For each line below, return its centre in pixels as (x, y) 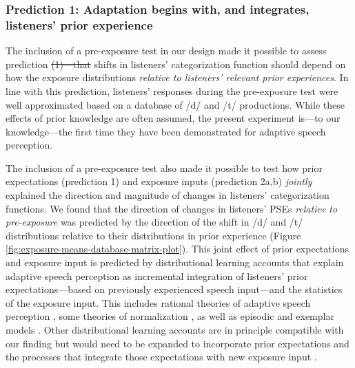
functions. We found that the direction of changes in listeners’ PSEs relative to (172, 208)
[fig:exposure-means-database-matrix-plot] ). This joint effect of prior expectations (177, 249)
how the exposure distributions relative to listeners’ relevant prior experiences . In (177, 77)
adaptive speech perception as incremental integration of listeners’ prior (157, 275)
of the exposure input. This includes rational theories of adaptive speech (158, 302)
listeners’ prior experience (79, 24)
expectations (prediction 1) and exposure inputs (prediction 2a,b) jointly (159, 181)
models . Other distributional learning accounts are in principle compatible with (175, 330)
